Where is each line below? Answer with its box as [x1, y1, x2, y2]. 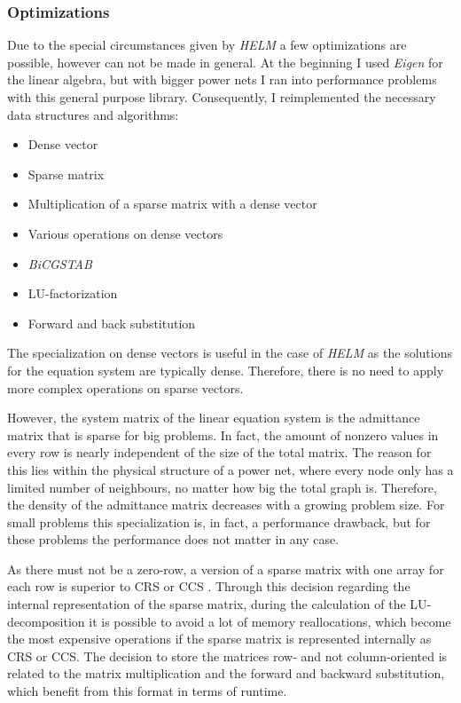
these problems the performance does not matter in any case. [7, 530, 340, 549]
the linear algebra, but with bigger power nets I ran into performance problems [7, 70, 437, 89]
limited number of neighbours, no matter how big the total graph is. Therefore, [7, 478, 437, 496]
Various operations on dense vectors [27, 224, 223, 242]
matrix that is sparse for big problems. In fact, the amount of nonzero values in [7, 425, 439, 444]
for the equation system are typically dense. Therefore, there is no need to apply [7, 360, 444, 379]
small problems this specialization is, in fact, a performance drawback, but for [7, 512, 431, 531]
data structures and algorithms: [7, 105, 179, 123]
